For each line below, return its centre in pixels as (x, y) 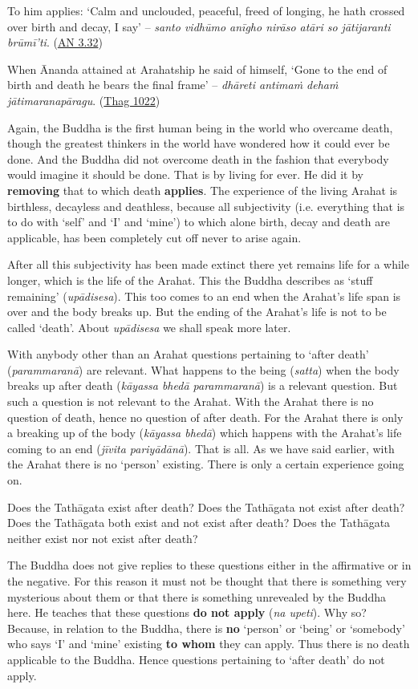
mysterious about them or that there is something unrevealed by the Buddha (197, 596)
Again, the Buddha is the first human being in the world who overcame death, (200, 127)
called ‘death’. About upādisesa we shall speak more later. (149, 327)
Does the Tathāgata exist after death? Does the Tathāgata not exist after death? (206, 507)
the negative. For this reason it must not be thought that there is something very (207, 581)
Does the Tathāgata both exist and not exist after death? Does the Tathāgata (199, 523)
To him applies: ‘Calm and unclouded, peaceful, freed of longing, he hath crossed (206, 10)
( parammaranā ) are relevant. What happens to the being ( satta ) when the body (203, 369)
